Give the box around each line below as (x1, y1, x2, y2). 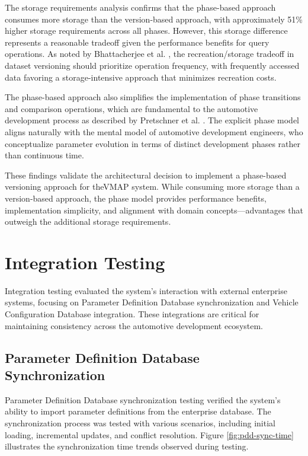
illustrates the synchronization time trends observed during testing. (5, 440, 249, 452)
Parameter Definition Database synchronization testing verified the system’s (5, 393, 281, 406)
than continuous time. (5, 149, 84, 161)
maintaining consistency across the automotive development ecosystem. (5, 319, 264, 331)
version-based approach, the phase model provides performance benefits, (5, 192, 267, 204)
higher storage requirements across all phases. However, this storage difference (5, 24, 288, 37)
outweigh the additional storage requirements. (5, 215, 171, 228)
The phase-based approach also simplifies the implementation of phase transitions (5, 91, 301, 103)
